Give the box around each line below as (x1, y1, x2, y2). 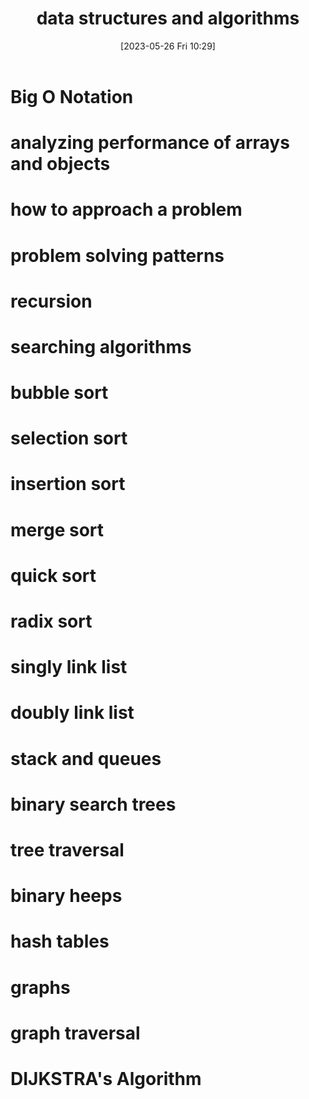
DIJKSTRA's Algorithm (10, 1067, 202, 1090)
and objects (10, 153, 111, 176)
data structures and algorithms (36, 7, 300, 30)
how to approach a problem (10, 198, 243, 221)
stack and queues (10, 747, 162, 770)
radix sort (10, 610, 93, 632)
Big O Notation (10, 85, 134, 108)
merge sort (10, 518, 105, 541)
